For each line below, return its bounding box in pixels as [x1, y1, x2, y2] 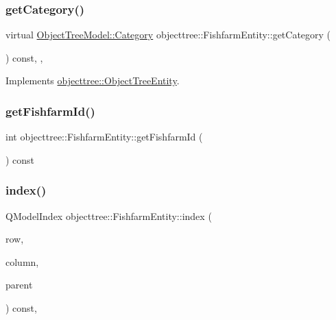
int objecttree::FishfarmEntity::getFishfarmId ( [5, 130, 203, 144]
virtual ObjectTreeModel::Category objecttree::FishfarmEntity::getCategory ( [5, 27, 331, 42]
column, [5, 254, 39, 269]
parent [5, 278, 33, 292]
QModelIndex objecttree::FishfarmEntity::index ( [5, 208, 212, 223]
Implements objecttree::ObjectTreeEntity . [5, 73, 180, 88]
